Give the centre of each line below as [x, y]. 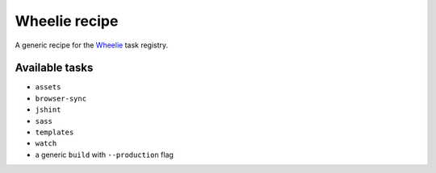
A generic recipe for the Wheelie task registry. [92, 45]
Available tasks [54, 68]
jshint [48, 110]
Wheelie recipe [67, 21]
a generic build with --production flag [104, 154]
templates [55, 132]
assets [48, 87]
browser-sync [61, 98]
